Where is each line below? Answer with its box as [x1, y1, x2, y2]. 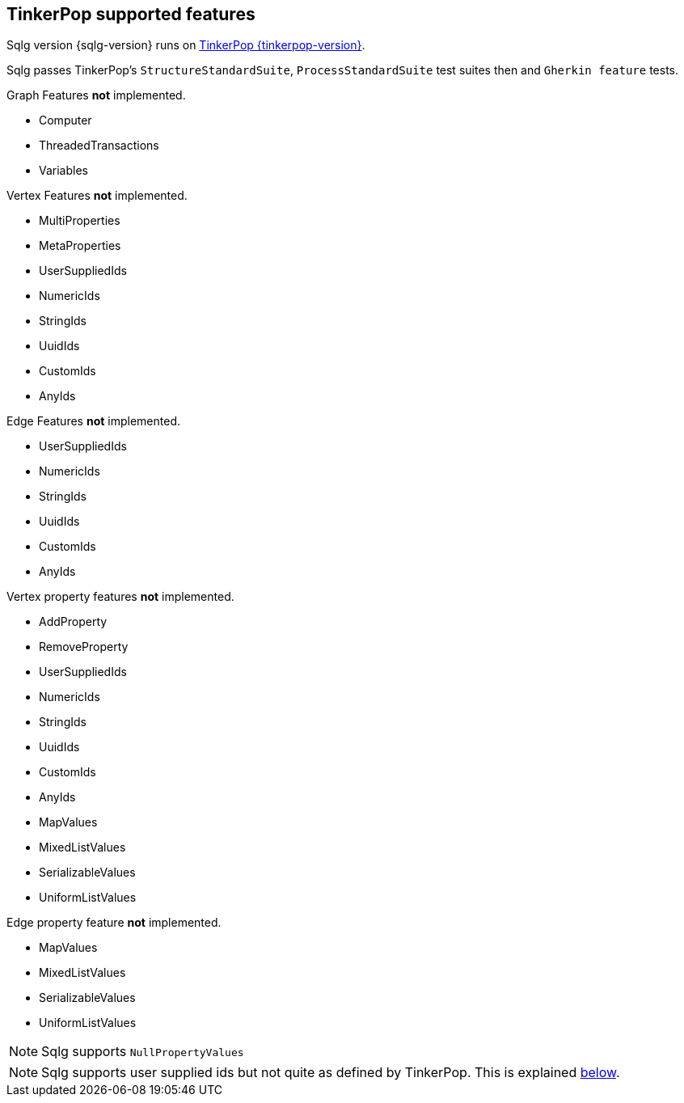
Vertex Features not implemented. [6, 188, 188, 203]
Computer [39, 113, 92, 128]
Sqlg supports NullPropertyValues [41, 1043, 244, 1060]
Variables [39, 163, 88, 178]
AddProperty [39, 615, 108, 629]
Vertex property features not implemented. [6, 590, 234, 604]
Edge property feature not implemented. [6, 915, 222, 930]
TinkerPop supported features [6, 4, 255, 24]
